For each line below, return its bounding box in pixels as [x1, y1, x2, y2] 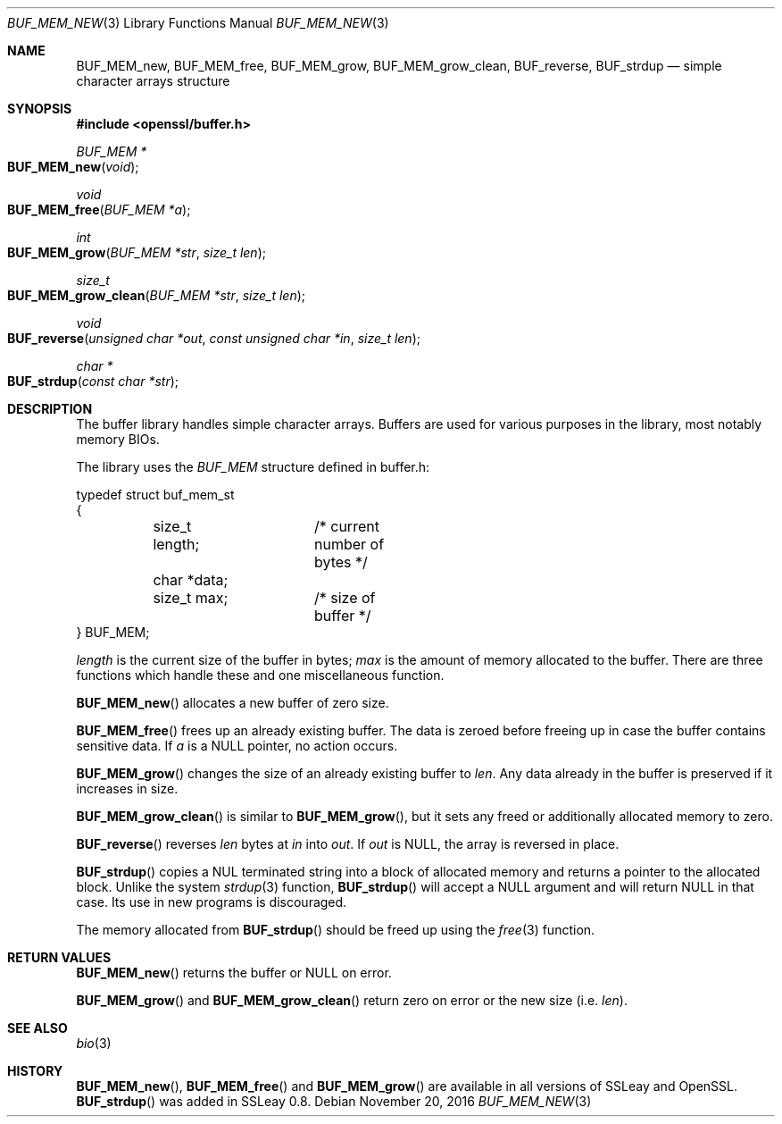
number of [313, 535, 385, 553]
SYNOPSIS [7, 101, 72, 116]
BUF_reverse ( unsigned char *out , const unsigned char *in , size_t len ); [7, 331, 420, 346]
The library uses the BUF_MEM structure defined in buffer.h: [76, 459, 430, 474]
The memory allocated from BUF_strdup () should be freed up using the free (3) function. [76, 922, 595, 937]
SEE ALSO [7, 1020, 68, 1036]
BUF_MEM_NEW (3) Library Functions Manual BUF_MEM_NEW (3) [7, 15, 389, 30]
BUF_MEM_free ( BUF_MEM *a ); [7, 202, 191, 217]
